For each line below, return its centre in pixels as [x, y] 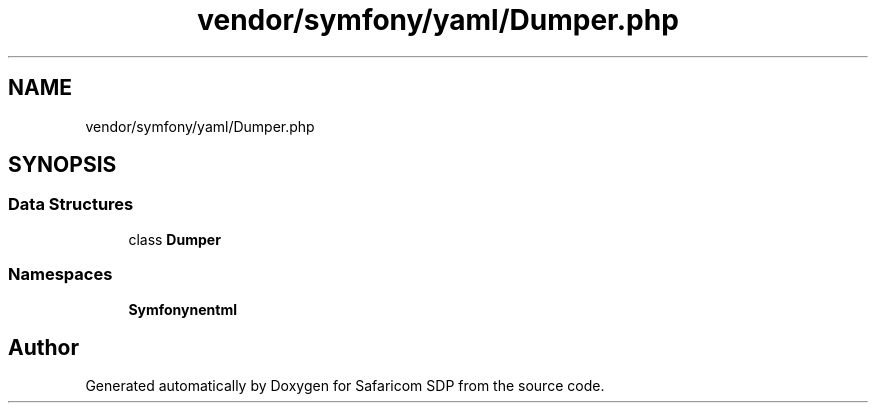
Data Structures [71, 204]
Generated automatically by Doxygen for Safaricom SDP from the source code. [345, 386]
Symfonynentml [182, 309]
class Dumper [174, 239]
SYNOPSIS [62, 165]
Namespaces [60, 274]
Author [43, 347]
